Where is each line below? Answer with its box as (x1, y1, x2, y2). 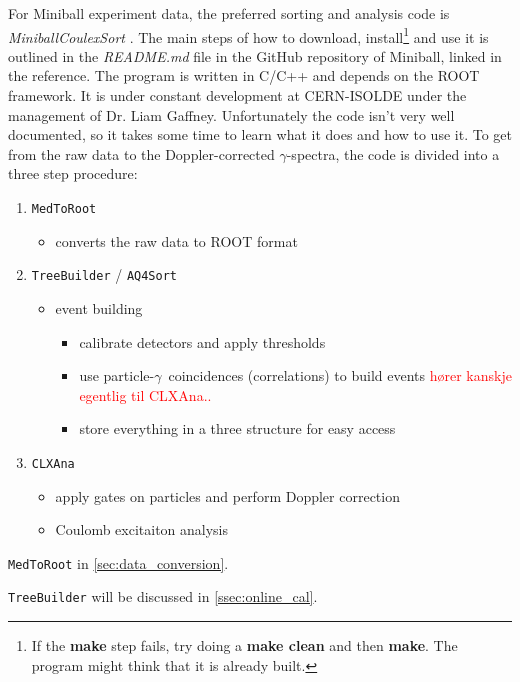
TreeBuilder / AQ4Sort (31, 264, 177, 285)
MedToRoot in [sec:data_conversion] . (8, 552, 229, 573)
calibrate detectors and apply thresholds (79, 331, 326, 352)
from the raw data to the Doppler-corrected (8, 143, 275, 164)
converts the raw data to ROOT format (55, 230, 298, 251)
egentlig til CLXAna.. (79, 384, 212, 405)
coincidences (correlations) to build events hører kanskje (168, 365, 512, 386)
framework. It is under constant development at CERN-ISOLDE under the (8, 85, 467, 106)
